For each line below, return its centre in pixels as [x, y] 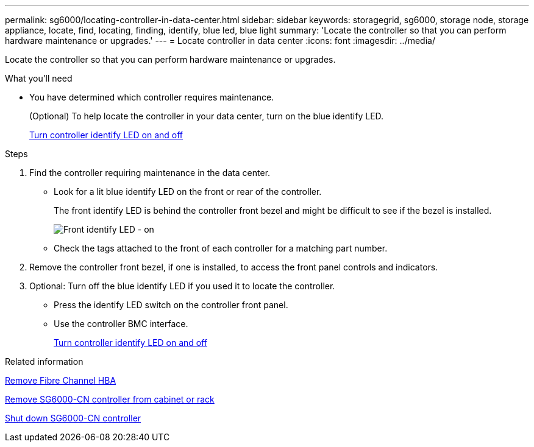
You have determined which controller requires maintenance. [152, 97]
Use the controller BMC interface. [121, 324]
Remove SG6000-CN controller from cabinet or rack [110, 399]
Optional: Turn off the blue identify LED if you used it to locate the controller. [182, 286]
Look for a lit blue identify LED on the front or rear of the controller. [188, 192]
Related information [44, 361]
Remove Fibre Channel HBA [61, 380]
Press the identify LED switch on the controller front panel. [171, 305]
